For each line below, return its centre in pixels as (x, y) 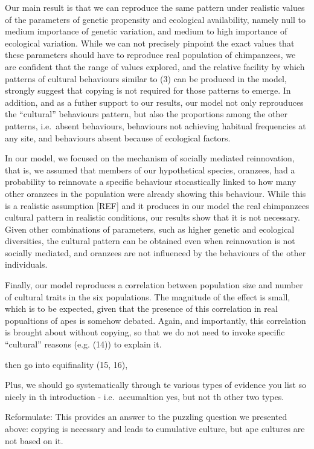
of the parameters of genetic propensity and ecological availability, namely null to (155, 19)
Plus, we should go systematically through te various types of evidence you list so (156, 385)
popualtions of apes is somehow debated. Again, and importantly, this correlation (155, 320)
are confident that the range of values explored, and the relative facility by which (155, 66)
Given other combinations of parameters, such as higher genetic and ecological (150, 229)
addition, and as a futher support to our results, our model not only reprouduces (154, 102)
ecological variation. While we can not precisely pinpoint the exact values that (150, 43)
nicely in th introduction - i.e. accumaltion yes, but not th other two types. (145, 396)
